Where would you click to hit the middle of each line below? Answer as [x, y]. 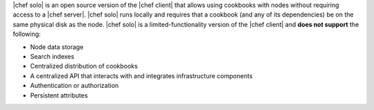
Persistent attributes [59, 95]
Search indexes [52, 56]
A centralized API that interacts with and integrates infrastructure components [141, 75]
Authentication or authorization [74, 86]
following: [27, 34]
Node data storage [57, 47]
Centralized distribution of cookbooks [84, 66]
